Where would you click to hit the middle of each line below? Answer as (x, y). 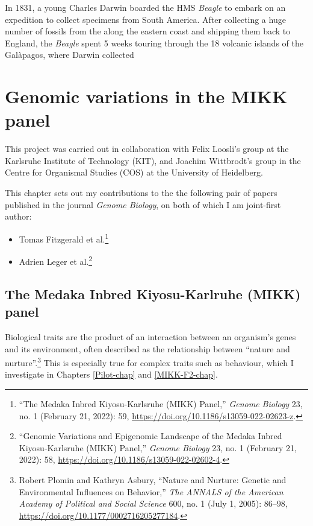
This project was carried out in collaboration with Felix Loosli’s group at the (147, 149)
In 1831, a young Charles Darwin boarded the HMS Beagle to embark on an (145, 7)
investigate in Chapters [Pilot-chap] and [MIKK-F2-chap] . (111, 374)
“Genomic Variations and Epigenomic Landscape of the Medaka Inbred (150, 436)
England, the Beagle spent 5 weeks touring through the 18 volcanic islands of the (154, 43)
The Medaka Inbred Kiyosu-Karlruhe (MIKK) (153, 293)
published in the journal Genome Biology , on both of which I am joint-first (143, 204)
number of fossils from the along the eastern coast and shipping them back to (148, 31)
